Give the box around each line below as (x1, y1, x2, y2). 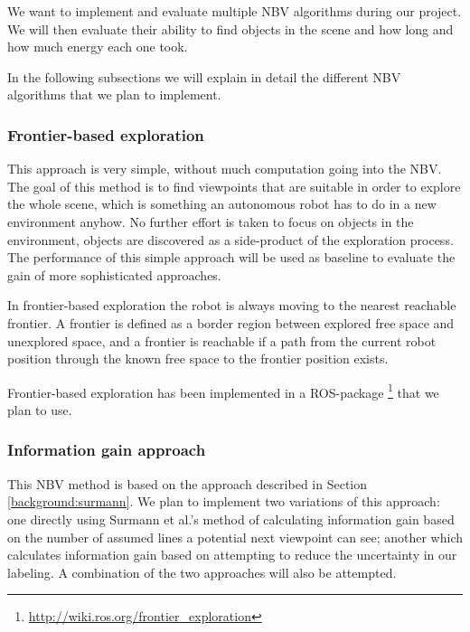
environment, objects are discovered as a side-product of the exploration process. (7, 230, 454, 249)
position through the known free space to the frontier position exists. (7, 349, 389, 368)
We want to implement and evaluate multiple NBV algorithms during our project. (7, 2, 462, 20)
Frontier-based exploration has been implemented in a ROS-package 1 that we (7, 380, 439, 401)
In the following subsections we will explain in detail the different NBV (7, 67, 401, 86)
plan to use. (7, 400, 72, 419)
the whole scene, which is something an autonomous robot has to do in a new (7, 194, 437, 213)
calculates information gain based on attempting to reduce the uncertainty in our (7, 545, 457, 564)
